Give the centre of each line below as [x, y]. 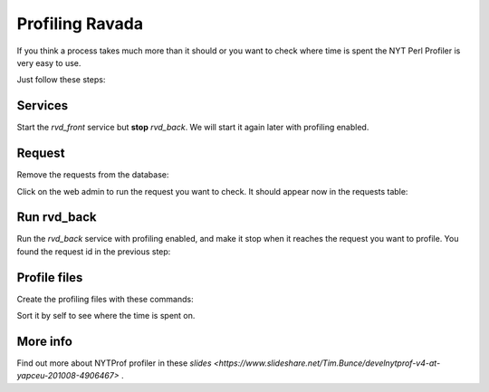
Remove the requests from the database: [93, 175]
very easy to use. [49, 62]
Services [43, 105]
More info [44, 341]
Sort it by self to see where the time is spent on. [106, 316]
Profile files [50, 277]
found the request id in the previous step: [94, 251]
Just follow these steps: [61, 80]
